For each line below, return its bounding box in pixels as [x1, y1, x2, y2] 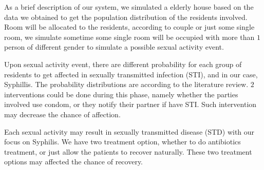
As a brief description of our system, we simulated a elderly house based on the [4, 2, 254, 12]
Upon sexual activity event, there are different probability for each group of [4, 58, 242, 69]
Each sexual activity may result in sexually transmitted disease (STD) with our [4, 126, 255, 137]
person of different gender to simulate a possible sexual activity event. [4, 41, 224, 52]
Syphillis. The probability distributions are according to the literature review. [4, 79, 249, 90]
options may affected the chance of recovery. [4, 156, 143, 167]
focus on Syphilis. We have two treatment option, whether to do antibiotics [4, 136, 241, 147]
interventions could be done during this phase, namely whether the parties [4, 89, 238, 99]
